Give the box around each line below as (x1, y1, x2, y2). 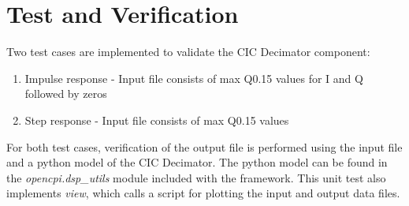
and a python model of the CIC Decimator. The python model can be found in (6, 154, 388, 170)
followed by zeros (24, 85, 107, 102)
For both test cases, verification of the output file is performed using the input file (6, 138, 403, 155)
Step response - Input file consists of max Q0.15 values (24, 111, 289, 128)
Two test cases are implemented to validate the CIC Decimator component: (6, 43, 370, 60)
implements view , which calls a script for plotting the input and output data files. (6, 185, 400, 201)
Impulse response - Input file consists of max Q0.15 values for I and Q (24, 69, 363, 86)
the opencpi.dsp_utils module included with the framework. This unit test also (6, 169, 386, 185)
